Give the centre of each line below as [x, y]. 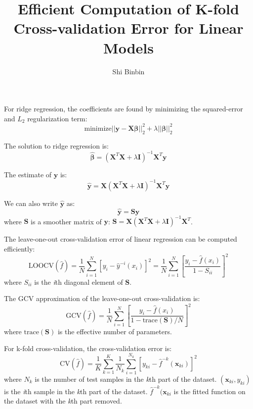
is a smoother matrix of [66, 221]
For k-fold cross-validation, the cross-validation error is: [88, 348]
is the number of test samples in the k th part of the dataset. [126, 379]
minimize [98, 128]
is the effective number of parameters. [115, 332]
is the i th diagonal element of [79, 281]
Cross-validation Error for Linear [128, 28]
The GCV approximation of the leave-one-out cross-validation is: [102, 298]
